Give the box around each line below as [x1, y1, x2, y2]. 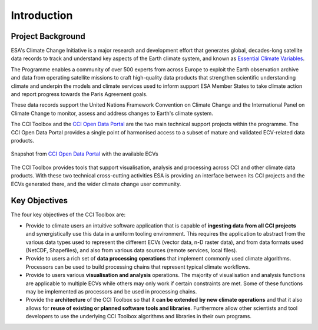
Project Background [11, 31, 85, 41]
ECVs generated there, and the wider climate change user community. [11, 180, 181, 187]
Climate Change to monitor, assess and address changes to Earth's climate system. [11, 110, 213, 117]
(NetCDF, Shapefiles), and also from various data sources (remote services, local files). [25, 247, 238, 253]
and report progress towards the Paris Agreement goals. [11, 91, 148, 98]
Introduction [11, 9, 73, 22]
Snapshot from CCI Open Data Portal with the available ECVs [11, 150, 158, 157]
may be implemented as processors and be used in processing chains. [25, 288, 197, 295]
